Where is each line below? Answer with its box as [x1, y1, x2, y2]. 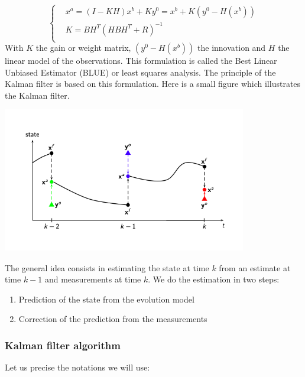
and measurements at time [44, 273, 141, 285]
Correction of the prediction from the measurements [18, 313, 207, 325]
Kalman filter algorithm [5, 337, 121, 352]
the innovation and [197, 41, 266, 54]
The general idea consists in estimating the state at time [5, 261, 209, 274]
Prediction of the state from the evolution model [18, 292, 194, 305]
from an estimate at [219, 261, 291, 274]
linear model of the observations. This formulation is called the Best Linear [5, 54, 277, 67]
